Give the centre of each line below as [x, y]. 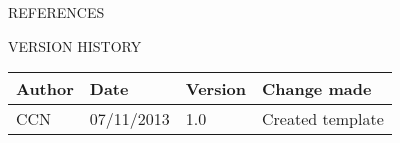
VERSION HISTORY [75, 45]
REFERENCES [56, 12]
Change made [316, 89]
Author [45, 89]
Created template [322, 119]
